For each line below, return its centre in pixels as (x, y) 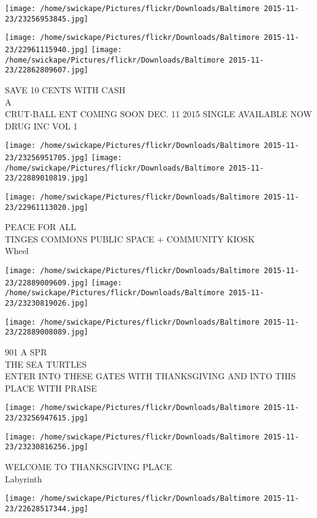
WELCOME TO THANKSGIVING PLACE (89, 466)
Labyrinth (24, 478)
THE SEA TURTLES (46, 364)
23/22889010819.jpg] (47, 178)
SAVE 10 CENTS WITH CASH (65, 89)
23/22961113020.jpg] (47, 207)
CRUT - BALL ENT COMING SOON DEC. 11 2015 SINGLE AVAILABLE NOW (158, 114)
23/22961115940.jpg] (47, 49)
